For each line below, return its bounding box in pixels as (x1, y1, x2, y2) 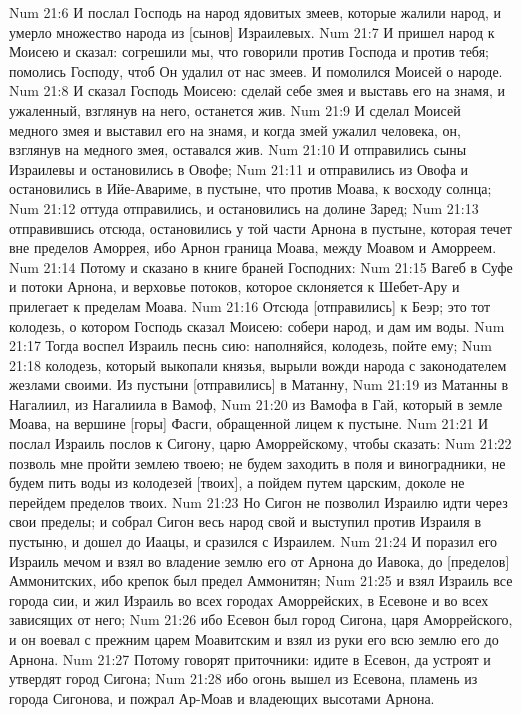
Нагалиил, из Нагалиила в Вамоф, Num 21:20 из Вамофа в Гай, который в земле (9, 393, 503, 414)
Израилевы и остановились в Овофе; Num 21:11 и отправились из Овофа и (9, 158, 469, 179)
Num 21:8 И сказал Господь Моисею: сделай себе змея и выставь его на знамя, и (9, 80, 505, 101)
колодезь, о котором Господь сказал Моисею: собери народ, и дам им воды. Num (9, 315, 505, 336)
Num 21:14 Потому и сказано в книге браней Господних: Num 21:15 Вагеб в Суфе (9, 256, 513, 277)
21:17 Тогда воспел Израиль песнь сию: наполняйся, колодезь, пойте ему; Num (9, 335, 492, 356)
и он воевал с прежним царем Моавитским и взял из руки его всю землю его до (9, 629, 499, 649)
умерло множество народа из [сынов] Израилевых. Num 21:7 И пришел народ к (9, 21, 495, 42)
